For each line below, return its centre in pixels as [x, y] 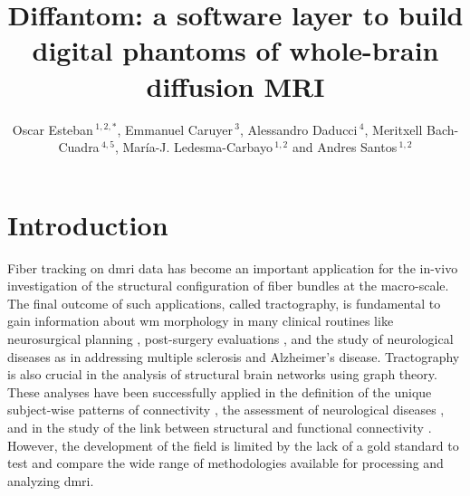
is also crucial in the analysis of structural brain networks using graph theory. [222, 374]
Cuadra [79, 147]
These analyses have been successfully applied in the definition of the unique [220, 391]
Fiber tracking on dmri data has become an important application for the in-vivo [233, 267]
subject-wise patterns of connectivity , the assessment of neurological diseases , [226, 410]
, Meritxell [393, 129]
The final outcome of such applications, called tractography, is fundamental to [224, 303]
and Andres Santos [345, 147]
